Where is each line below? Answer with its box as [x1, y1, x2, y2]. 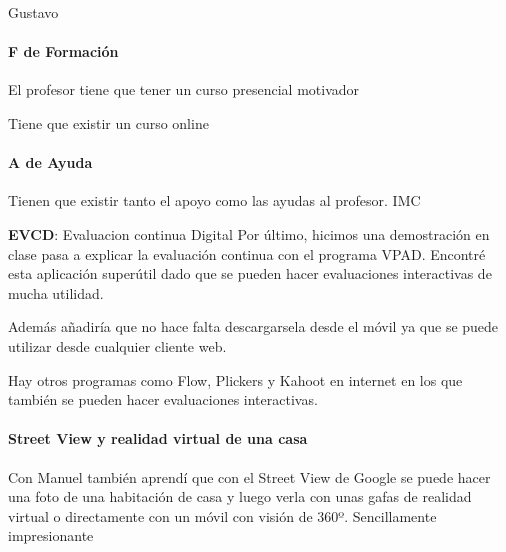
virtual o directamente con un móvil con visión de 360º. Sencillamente [8, 505, 437, 526]
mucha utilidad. [8, 282, 104, 303]
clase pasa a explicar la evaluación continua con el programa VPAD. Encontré [8, 243, 486, 264]
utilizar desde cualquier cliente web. [8, 335, 227, 356]
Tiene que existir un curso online [8, 112, 209, 133]
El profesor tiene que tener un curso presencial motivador [8, 79, 360, 100]
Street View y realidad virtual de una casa [8, 428, 308, 449]
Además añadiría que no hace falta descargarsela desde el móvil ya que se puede [8, 316, 499, 337]
